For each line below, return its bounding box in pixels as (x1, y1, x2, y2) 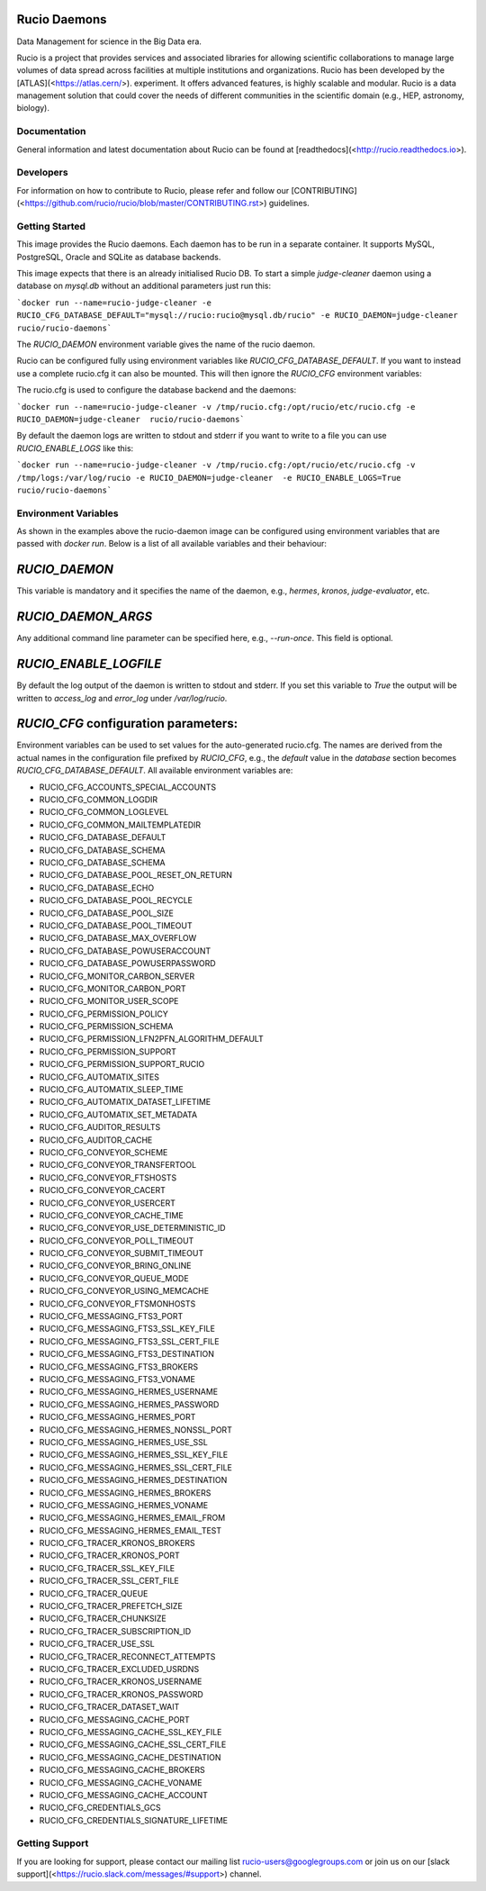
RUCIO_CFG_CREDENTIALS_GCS (39, 1802, 161, 1814)
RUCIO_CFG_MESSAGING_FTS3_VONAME (39, 1374, 195, 1384)
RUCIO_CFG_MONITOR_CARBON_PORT (39, 982, 186, 994)
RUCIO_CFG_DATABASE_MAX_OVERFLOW (39, 933, 197, 944)
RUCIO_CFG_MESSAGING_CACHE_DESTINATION (39, 1751, 221, 1762)
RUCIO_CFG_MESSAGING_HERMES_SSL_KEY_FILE (39, 1450, 229, 1461)
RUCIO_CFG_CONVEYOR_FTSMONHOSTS (39, 1298, 196, 1309)
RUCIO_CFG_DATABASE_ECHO (39, 882, 155, 893)
